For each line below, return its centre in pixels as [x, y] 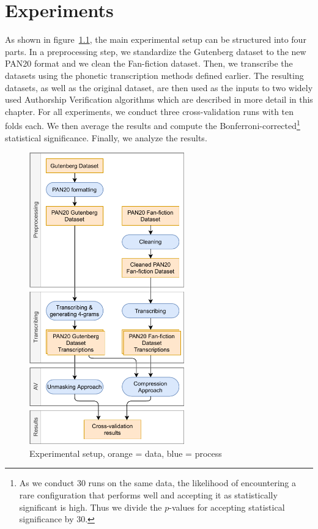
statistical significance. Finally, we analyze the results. [106, 137]
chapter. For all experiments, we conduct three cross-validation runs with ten [150, 111]
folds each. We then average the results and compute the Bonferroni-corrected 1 [153, 124]
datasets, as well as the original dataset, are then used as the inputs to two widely [159, 87]
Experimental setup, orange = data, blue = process [126, 453]
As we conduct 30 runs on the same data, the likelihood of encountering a [157, 483]
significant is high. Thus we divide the [91, 507]
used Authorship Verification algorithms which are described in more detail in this [159, 99]
